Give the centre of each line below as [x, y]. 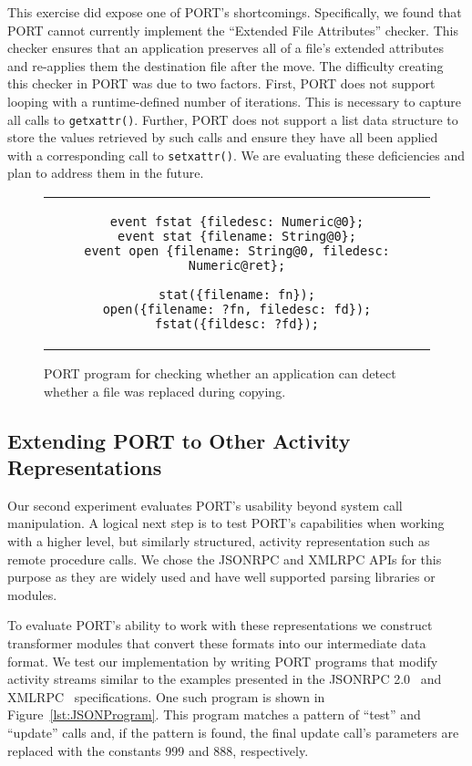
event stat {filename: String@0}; [237, 237]
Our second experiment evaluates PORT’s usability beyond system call [205, 505]
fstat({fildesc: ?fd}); [237, 324]
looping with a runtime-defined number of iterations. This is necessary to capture [234, 101]
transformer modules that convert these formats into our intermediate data [217, 643]
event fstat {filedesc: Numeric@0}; [237, 222]
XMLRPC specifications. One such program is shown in [166, 696]
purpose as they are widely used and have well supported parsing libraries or [221, 577]
